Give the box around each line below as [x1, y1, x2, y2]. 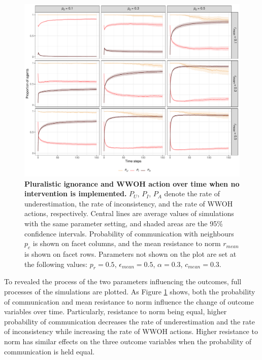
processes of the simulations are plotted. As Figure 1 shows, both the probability [4, 286, 255, 297]
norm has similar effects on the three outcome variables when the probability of [4, 336, 251, 347]
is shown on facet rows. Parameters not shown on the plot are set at [24, 249, 237, 259]
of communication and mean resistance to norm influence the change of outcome [4, 296, 254, 307]
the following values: [24, 258, 88, 269]
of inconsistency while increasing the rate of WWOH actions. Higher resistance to [4, 326, 258, 337]
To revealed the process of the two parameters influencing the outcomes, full [4, 276, 242, 287]
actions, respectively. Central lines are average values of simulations [24, 208, 234, 219]
